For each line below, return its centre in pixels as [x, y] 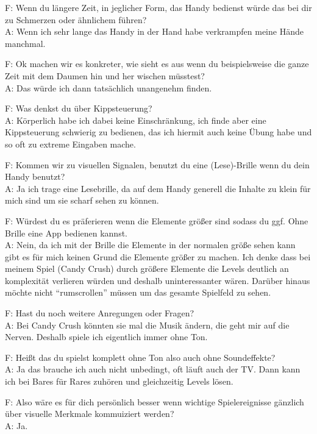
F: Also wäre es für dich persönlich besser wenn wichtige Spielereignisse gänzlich [155, 401]
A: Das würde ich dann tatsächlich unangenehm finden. [109, 87]
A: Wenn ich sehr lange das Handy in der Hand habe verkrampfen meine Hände [154, 31]
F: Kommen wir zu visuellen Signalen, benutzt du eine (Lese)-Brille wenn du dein [157, 164]
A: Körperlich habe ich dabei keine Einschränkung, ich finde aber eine [136, 120]
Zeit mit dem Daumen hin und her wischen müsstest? [105, 75]
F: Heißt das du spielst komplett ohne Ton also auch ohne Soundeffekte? [140, 357]
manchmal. [25, 43]
